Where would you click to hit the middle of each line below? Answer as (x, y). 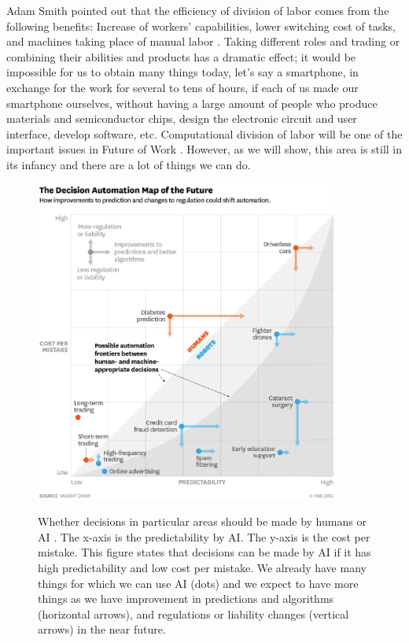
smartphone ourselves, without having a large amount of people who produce (192, 103)
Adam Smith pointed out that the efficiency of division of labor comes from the (198, 10)
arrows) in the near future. (102, 629)
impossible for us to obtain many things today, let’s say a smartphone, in (182, 72)
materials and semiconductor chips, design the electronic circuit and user (182, 118)
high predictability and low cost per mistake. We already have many (202, 567)
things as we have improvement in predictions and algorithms (186, 599)
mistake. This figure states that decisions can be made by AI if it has (204, 552)
